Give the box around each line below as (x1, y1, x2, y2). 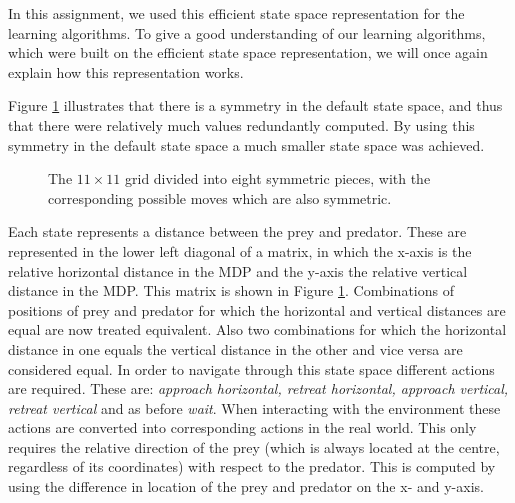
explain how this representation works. (8, 61, 244, 82)
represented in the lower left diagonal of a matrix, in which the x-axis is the (8, 240, 472, 261)
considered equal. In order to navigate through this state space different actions (8, 358, 495, 379)
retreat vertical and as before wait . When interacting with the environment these (8, 397, 501, 418)
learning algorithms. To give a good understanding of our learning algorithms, (8, 22, 486, 43)
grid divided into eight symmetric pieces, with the (125, 168, 431, 189)
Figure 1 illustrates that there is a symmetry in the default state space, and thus (8, 95, 503, 116)
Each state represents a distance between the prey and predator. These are (8, 221, 467, 242)
